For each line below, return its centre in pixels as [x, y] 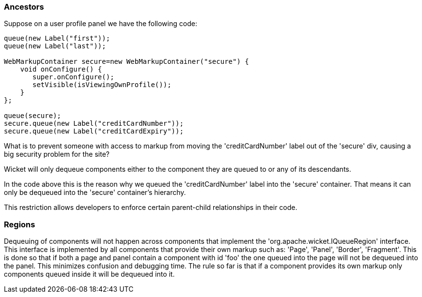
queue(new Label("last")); [55, 46]
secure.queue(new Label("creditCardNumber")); [94, 124]
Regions [20, 224]
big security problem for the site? [57, 154]
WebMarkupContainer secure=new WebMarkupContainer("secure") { [126, 62]
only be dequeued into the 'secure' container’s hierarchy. [95, 193]
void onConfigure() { [61, 69]
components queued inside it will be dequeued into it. [89, 274]
